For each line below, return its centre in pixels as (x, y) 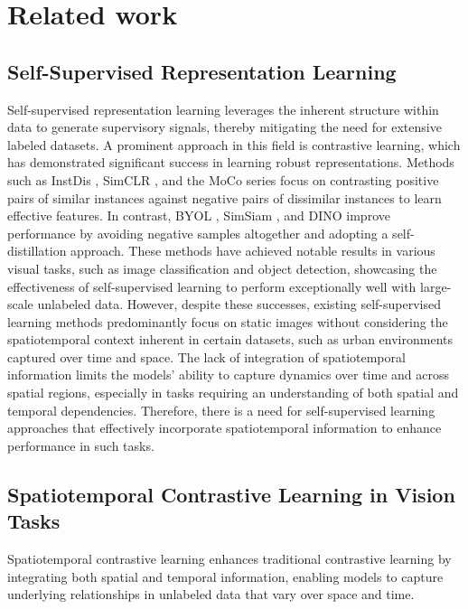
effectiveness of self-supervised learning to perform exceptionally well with (212, 286)
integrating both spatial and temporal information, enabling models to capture (225, 576)
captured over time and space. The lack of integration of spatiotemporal (206, 356)
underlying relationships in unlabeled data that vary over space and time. (211, 594)
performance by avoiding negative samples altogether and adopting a (198, 233)
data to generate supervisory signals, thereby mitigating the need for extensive (225, 127)
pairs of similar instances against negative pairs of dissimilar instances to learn (225, 197)
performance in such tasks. (81, 445)
